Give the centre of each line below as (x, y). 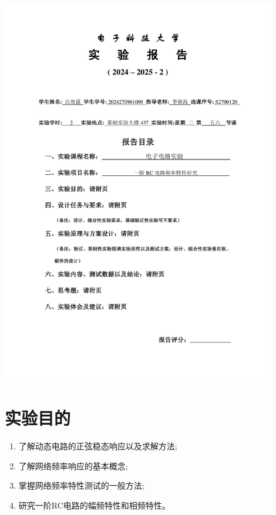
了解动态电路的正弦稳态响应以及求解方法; (98, 446)
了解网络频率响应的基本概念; (73, 465)
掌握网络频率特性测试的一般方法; (81, 485)
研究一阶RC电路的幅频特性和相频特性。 (94, 505)
